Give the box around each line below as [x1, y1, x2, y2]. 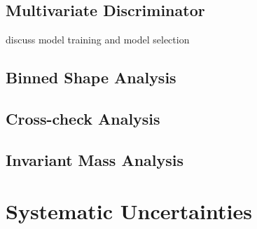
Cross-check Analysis [6, 107, 160, 129]
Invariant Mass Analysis [6, 148, 184, 170]
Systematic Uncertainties [6, 197, 252, 225]
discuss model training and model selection [6, 32, 190, 47]
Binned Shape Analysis [6, 67, 176, 88]
